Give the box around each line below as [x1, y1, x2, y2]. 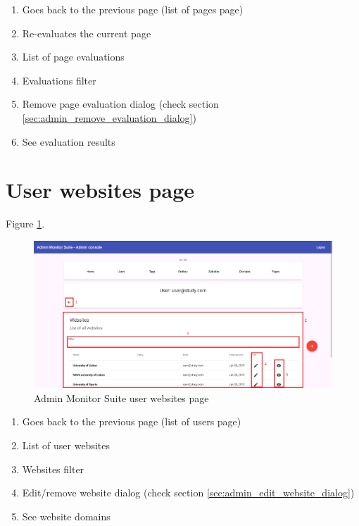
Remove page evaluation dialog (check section [22, 96, 219, 111]
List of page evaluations [22, 49, 125, 64]
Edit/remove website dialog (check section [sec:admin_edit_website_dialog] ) [22, 485, 355, 500]
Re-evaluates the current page [22, 25, 151, 40]
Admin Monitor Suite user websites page [34, 390, 209, 405]
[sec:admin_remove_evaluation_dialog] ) [22, 110, 196, 125]
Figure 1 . [6, 216, 45, 231]
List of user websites [22, 437, 110, 452]
